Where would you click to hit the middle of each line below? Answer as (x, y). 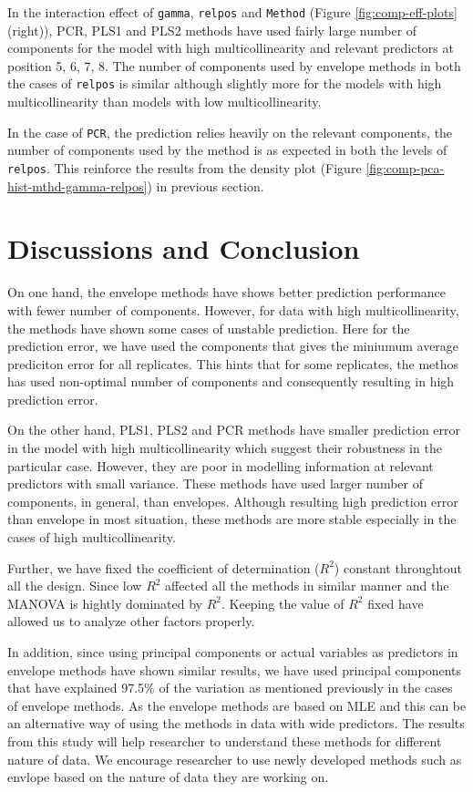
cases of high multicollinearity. (92, 537)
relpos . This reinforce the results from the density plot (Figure (185, 167)
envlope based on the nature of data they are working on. (168, 777)
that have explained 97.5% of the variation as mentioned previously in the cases (230, 688)
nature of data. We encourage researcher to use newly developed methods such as (235, 759)
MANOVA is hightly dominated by (105, 603)
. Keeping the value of (283, 603)
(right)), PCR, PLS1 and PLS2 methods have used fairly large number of (212, 30)
